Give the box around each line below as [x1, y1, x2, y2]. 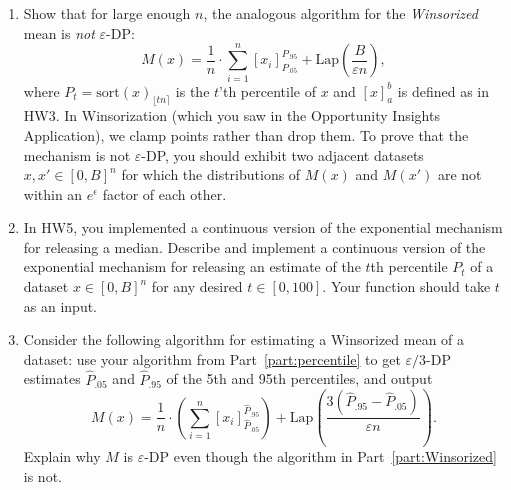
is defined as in [397, 80, 490, 101]
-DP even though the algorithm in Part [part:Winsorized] [144, 446, 497, 467]
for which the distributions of [121, 164, 301, 185]
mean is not [23, 22, 95, 43]
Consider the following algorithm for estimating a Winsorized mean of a [23, 329, 465, 350]
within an [23, 183, 83, 204]
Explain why [23, 446, 101, 467]
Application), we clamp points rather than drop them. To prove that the [23, 124, 469, 145]
